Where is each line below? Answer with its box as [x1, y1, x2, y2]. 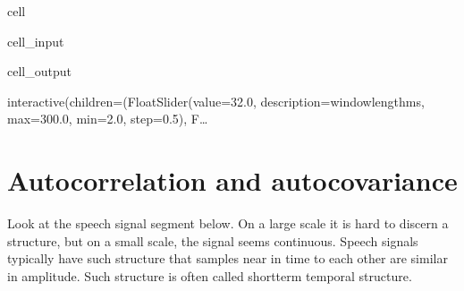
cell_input [7, 31, 64, 50]
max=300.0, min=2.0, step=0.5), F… [7, 109, 208, 128]
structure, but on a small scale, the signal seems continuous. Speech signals [7, 231, 418, 250]
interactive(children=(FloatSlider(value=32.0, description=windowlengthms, [7, 91, 425, 110]
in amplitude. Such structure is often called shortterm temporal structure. [7, 266, 412, 285]
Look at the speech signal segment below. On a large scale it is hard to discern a [7, 214, 449, 233]
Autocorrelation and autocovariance [7, 162, 458, 199]
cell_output [7, 62, 72, 81]
